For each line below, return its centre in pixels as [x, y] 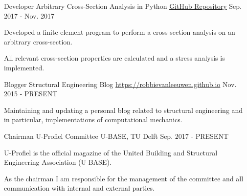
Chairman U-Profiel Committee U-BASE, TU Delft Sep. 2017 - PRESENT [116, 136]
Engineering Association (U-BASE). [58, 162]
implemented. [24, 67]
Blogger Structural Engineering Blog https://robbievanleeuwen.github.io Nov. [120, 84]
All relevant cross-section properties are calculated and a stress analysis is [114, 58]
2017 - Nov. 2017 [29, 15]
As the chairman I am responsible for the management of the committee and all [124, 178]
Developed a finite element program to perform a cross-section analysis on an [120, 32]
